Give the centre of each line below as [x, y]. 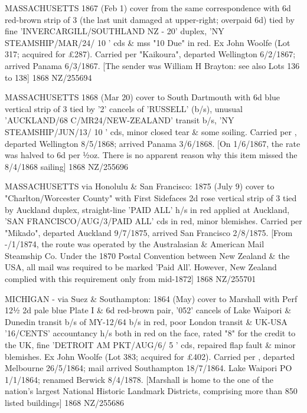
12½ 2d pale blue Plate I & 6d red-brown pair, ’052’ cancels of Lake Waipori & [148, 310]
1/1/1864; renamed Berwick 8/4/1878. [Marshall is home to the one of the [139, 379]
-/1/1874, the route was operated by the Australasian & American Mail [135, 244]
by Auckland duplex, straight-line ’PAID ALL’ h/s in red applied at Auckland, [147, 209]
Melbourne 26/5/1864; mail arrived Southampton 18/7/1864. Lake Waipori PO [148, 368]
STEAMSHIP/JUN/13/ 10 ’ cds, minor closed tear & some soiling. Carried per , [151, 131]
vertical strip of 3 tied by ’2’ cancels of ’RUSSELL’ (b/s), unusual [124, 108]
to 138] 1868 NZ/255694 [48, 77]
